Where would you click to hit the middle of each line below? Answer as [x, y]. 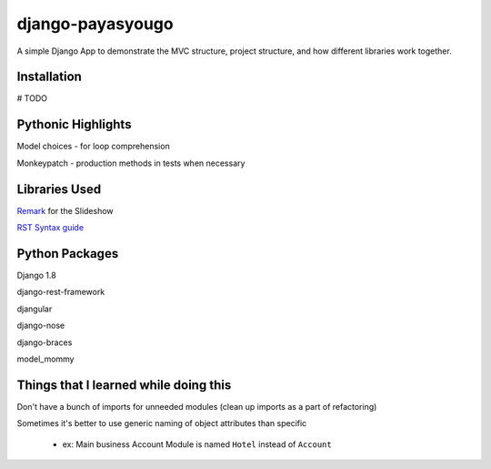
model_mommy [45, 359]
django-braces [45, 342]
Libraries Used [59, 189]
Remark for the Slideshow [65, 210]
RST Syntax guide [50, 228]
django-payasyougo [95, 24]
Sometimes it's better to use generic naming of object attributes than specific [162, 423]
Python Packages [68, 254]
